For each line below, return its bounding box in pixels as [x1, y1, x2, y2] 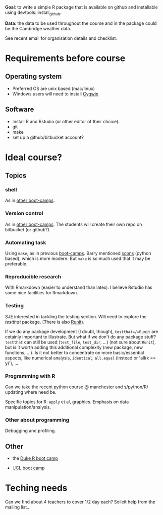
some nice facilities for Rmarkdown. [5, 290, 78, 296]
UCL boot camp [12, 465, 45, 471]
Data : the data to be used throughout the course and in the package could [5, 20, 157, 26]
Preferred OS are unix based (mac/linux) [12, 86, 95, 91]
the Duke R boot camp [12, 455, 58, 461]
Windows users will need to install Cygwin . [12, 90, 100, 96]
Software [5, 105, 34, 114]
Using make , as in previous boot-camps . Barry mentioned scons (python [5, 251, 151, 257]
